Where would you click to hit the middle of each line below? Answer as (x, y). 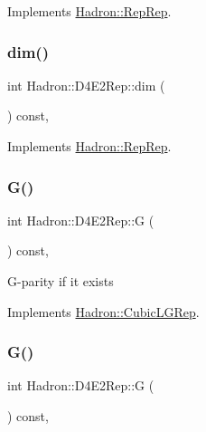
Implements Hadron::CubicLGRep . (103, 311)
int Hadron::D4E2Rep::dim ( (86, 85)
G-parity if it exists (61, 281)
